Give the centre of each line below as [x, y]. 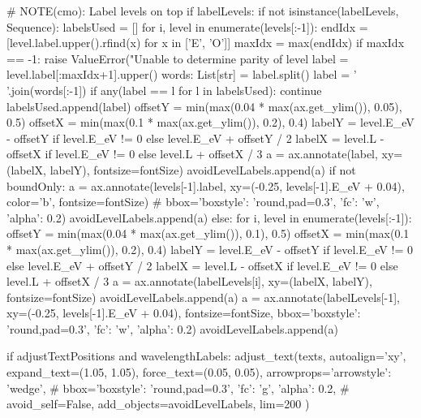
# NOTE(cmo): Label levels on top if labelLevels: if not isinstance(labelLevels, [203, 11]
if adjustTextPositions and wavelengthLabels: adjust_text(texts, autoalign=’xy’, [206, 356]
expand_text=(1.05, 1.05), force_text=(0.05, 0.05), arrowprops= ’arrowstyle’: [199, 372]
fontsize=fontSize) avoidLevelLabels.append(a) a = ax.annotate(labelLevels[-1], [204, 297]
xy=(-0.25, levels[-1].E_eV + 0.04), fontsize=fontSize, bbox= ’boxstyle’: [184, 313]
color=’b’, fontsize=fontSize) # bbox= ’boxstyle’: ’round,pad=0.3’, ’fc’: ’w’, [193, 202]
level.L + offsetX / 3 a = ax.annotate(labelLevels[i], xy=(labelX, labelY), [189, 281]
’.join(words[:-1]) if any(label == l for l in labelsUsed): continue [164, 90]
